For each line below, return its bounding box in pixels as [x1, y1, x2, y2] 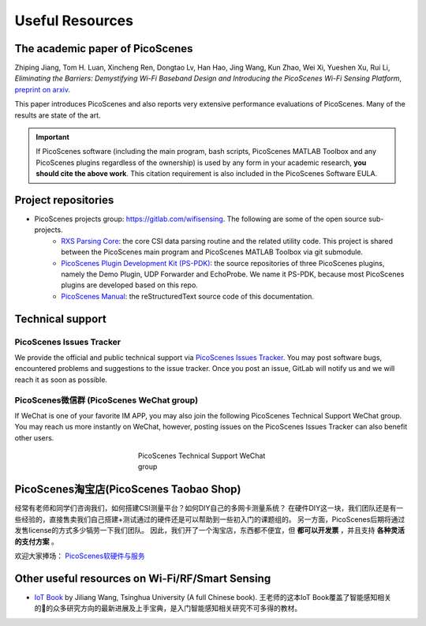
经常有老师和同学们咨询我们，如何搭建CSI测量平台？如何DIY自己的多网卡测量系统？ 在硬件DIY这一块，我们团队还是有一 [14, 504, 404, 513]
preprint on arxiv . [14, 84, 71, 94]
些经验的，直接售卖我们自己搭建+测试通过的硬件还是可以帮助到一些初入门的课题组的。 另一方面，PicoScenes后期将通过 [14, 514, 405, 524]
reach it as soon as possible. [14, 375, 108, 384]
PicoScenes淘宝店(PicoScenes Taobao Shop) [14, 482, 241, 497]
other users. [14, 433, 54, 442]
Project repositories [14, 193, 114, 207]
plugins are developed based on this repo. [61, 280, 199, 290]
